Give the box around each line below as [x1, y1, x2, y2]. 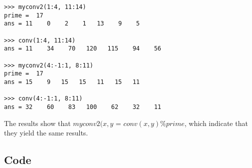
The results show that [4, 117, 71, 128]
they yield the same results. [4, 127, 88, 138]
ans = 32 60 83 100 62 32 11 [4, 103, 161, 110]
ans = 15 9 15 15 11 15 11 [4, 78, 140, 85]
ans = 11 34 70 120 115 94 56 [4, 45, 161, 52]
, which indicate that [184, 117, 248, 128]
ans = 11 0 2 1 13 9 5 [4, 20, 140, 27]
